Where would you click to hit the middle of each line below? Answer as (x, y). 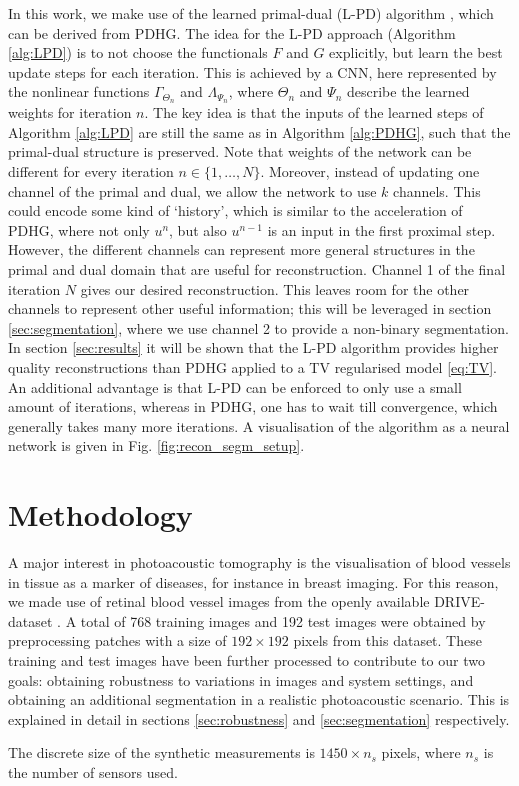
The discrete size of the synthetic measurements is (161, 752)
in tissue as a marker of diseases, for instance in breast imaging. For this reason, (253, 581)
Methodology (100, 514)
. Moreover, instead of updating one (370, 171)
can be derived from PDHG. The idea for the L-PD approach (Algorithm (232, 32)
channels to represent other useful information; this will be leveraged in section (250, 308)
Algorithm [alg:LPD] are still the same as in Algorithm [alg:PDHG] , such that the (259, 131)
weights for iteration (70, 112)
